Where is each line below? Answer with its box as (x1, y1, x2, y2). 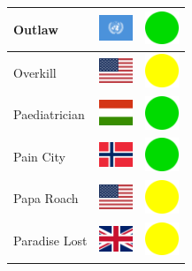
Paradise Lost (13, 231, 88, 250)
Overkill (13, 63, 57, 81)
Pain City (13, 147, 65, 165)
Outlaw (13, 19, 58, 38)
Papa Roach (13, 189, 79, 207)
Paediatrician (13, 105, 85, 124)
